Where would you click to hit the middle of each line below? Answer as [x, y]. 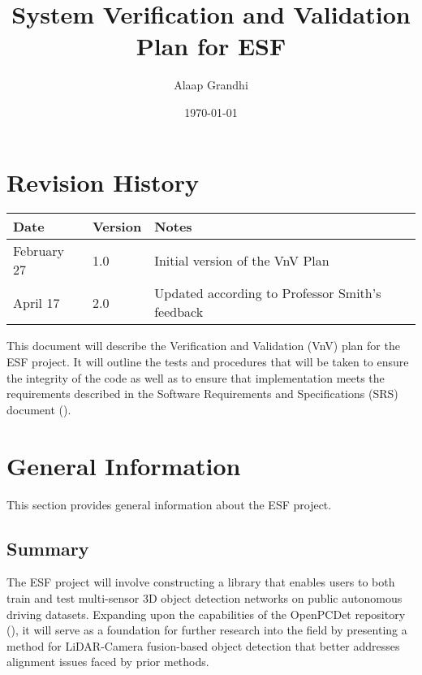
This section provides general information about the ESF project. [169, 504]
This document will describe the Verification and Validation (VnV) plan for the [203, 346]
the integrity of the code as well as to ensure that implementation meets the [196, 377]
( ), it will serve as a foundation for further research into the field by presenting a [207, 630]
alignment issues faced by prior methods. [108, 662]
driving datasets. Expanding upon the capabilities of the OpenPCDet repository [206, 614]
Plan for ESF [211, 46]
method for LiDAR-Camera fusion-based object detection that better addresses [203, 645]
